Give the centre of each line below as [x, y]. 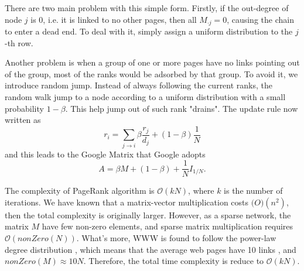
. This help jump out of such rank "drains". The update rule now [182, 108]
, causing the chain [260, 19]
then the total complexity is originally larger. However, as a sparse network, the [148, 215]
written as [23, 120]
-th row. [19, 42]
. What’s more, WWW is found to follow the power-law [176, 238]
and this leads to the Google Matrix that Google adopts [105, 154]
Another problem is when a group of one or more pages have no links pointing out [152, 62]
